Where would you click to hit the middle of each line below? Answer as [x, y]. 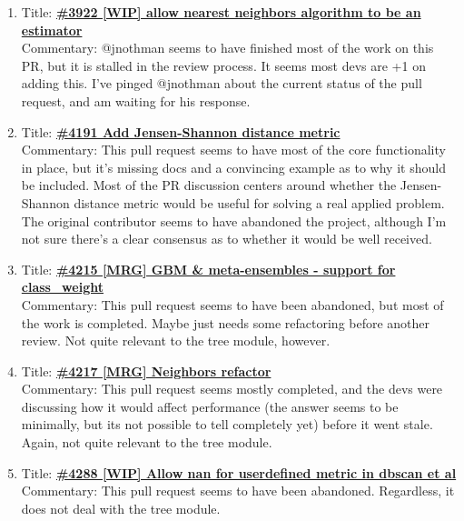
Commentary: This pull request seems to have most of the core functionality [233, 150]
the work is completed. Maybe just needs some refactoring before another [226, 322]
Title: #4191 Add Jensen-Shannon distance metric [181, 131]
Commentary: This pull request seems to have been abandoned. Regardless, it [238, 491]
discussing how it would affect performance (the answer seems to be [210, 406]
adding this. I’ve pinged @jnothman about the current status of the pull [222, 83]
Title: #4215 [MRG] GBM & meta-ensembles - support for [208, 269]
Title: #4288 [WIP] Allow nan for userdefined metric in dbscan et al [239, 472]
